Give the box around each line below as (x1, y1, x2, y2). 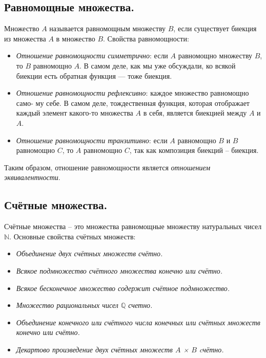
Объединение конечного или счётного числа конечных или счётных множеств (16, 317, 260, 327)
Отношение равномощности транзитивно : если (16, 135, 168, 145)
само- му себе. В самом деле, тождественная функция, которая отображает (16, 97, 250, 108)
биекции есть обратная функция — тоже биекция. (16, 70, 172, 81)
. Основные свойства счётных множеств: (9, 231, 136, 241)
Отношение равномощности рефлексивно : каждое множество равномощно (16, 87, 249, 98)
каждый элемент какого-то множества (16, 107, 133, 118)
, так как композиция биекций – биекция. (129, 145, 259, 155)
